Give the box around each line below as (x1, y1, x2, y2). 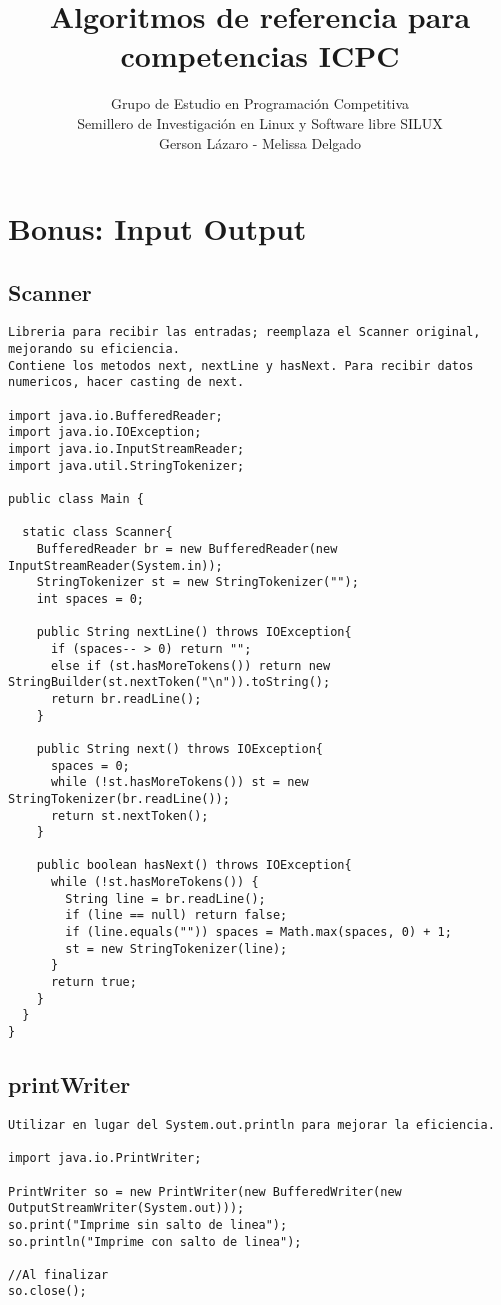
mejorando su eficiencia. (8, 342, 180, 357)
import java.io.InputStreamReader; (8, 442, 245, 457)
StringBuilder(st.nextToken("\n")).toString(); (8, 675, 331, 690)
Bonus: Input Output (8, 208, 307, 249)
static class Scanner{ (22, 525, 173, 540)
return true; (50, 975, 137, 990)
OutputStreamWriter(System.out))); (8, 1201, 245, 1216)
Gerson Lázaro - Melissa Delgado (158, 132, 362, 153)
